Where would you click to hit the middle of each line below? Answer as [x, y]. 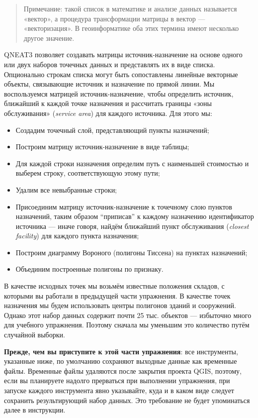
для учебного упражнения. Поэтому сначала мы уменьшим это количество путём [127, 325]
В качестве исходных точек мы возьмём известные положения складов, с [114, 286]
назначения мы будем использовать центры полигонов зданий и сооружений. [120, 305]
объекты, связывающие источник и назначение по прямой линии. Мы [109, 84]
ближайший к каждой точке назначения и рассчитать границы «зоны [108, 103]
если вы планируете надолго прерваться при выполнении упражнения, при [117, 380]
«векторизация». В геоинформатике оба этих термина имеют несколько [131, 28]
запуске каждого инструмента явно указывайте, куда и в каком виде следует [119, 390]
